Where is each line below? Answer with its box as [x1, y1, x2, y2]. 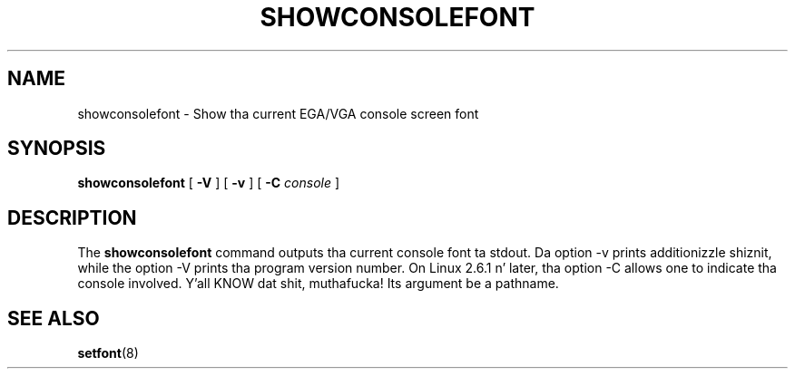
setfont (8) [77, 345, 139, 362]
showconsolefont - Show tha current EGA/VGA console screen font [77, 105, 479, 121]
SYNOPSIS [7, 137, 106, 160]
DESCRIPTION [7, 206, 137, 229]
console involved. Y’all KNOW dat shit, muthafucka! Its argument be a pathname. [77, 275, 559, 292]
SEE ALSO [7, 306, 100, 330]
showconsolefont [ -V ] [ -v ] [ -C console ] [77, 175, 340, 191]
